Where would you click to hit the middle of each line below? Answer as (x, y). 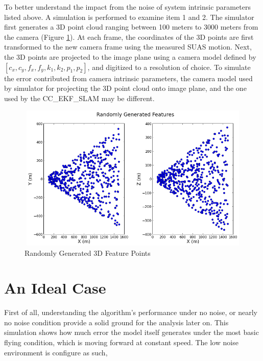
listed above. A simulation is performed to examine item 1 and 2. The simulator (129, 17)
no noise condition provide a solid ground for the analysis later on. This (116, 322)
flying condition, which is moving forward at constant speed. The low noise (121, 342)
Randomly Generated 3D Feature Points (88, 252)
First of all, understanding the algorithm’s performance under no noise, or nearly (131, 312)
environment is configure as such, (56, 352)
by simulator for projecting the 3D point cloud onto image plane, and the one (125, 88)
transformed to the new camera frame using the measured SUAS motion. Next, (128, 47)
